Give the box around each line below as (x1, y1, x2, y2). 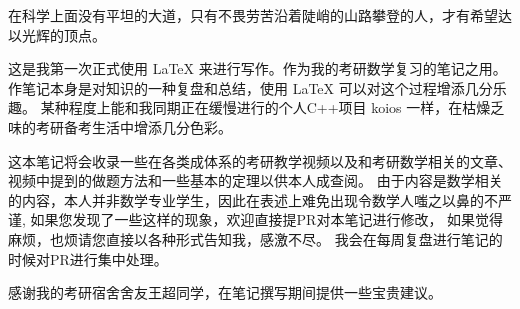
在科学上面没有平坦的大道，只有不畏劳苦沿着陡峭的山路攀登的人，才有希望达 (8, 5, 512, 25)
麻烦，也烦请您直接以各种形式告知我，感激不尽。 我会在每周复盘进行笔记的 (8, 228, 503, 249)
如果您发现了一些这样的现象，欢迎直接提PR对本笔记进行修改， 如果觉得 (30, 209, 504, 230)
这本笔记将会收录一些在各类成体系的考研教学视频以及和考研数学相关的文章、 (8, 150, 512, 171)
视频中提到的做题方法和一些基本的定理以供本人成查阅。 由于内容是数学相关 (8, 170, 503, 191)
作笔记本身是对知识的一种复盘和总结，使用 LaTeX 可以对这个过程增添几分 (8, 77, 493, 98)
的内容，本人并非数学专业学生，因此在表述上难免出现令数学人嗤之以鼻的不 (8, 189, 498, 210)
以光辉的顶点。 (8, 24, 106, 45)
